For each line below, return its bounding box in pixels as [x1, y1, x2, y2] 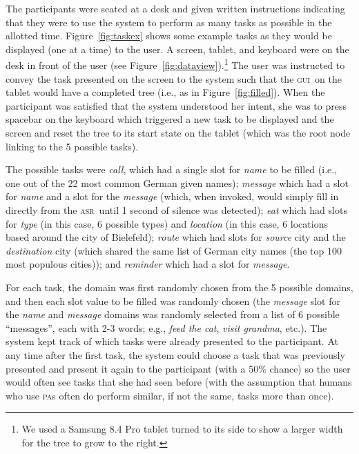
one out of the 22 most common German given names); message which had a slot [6, 175, 349, 190]
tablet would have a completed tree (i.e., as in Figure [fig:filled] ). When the [6, 85, 325, 99]
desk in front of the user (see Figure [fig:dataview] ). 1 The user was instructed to [6, 56, 345, 72]
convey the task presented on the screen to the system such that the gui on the [6, 71, 342, 86]
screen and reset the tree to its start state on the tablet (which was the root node [6, 126, 351, 139]
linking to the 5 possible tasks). [6, 139, 139, 153]
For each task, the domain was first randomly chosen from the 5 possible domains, [6, 279, 353, 294]
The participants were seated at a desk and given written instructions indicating [6, 1, 345, 15]
